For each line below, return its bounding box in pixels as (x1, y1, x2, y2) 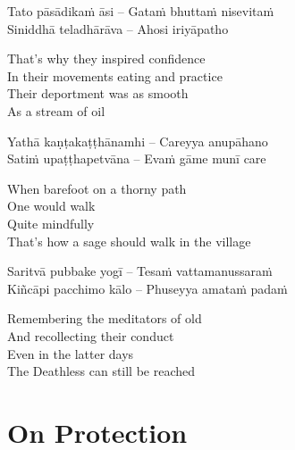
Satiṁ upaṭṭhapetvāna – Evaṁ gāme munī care (7, 149, 266, 168)
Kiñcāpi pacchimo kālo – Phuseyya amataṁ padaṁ (7, 279, 288, 297)
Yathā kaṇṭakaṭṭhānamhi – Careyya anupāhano (7, 131, 268, 150)
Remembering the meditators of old (7, 309, 202, 328)
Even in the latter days (7, 344, 134, 362)
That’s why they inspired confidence (7, 49, 206, 68)
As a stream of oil (7, 101, 105, 120)
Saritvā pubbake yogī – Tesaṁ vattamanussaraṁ (7, 262, 273, 280)
